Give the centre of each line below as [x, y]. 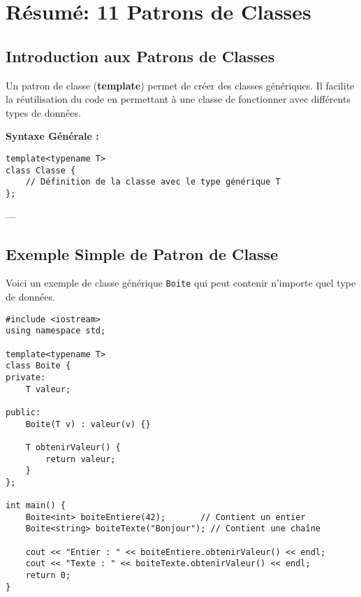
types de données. [43, 112]
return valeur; [81, 459]
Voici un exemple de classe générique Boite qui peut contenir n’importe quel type [181, 283]
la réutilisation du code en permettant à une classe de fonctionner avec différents [178, 99]
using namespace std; [56, 331]
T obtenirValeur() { [73, 447]
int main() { [36, 506]
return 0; [48, 576]
